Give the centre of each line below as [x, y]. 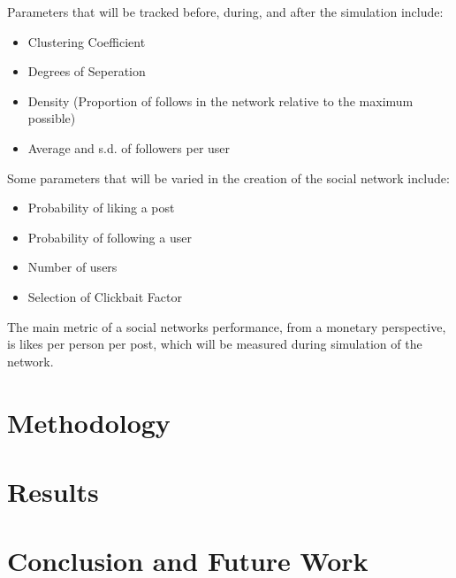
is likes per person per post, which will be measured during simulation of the [215, 344]
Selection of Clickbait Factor [105, 296]
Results [53, 491]
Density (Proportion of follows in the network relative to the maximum [220, 100]
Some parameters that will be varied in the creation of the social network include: [228, 177]
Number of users [72, 267]
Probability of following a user [110, 237]
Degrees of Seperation [87, 71]
